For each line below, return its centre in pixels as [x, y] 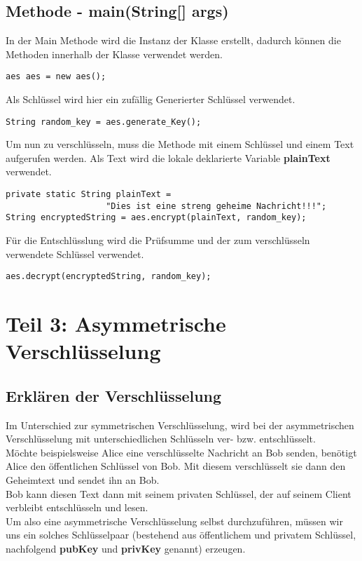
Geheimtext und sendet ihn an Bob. [83, 480]
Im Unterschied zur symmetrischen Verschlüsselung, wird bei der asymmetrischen [180, 425]
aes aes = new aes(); [56, 77]
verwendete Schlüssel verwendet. [75, 254]
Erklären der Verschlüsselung [114, 395]
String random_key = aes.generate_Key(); [104, 122]
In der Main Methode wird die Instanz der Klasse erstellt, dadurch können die [173, 40]
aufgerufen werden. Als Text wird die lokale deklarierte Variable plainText [168, 157]
